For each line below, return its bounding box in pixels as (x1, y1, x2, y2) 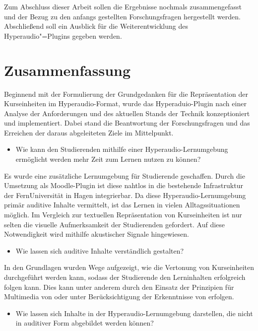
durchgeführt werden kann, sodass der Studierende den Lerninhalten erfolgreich (4, 272, 246, 282)
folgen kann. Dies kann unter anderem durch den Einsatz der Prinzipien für (4, 281, 234, 292)
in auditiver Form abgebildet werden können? (15, 318, 154, 328)
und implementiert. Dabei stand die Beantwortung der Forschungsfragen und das (4, 118, 250, 128)
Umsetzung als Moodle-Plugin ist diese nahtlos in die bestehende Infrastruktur (4, 180, 243, 191)
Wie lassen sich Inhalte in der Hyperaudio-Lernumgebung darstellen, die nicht (15, 308, 253, 318)
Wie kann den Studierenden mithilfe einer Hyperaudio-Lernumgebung (15, 144, 228, 154)
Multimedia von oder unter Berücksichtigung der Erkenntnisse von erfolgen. (4, 291, 234, 302)
